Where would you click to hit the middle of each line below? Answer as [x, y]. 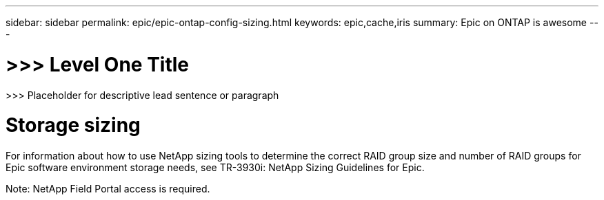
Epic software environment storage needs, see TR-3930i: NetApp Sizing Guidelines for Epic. [215, 167]
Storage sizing [73, 125]
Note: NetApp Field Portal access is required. [108, 189]
